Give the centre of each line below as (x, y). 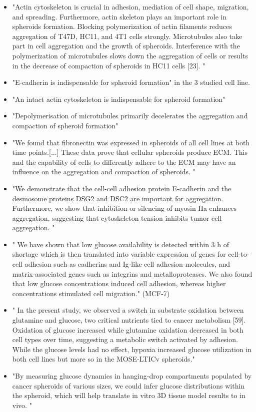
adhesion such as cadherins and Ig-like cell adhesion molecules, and (127, 264)
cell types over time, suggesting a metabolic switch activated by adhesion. (125, 339)
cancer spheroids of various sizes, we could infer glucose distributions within (128, 385)
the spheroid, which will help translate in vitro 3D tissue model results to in (129, 395)
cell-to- (239, 254)
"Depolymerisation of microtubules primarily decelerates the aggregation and (130, 116)
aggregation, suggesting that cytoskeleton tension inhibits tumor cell (117, 217)
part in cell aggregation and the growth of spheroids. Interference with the (126, 46)
